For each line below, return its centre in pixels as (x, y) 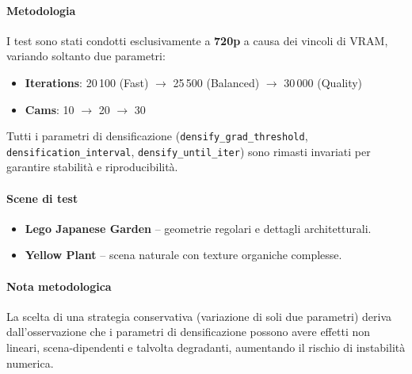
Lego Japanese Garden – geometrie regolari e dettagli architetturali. (198, 228)
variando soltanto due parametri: (86, 56)
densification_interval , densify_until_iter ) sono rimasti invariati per (189, 151)
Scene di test (42, 198)
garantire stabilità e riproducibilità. (92, 167)
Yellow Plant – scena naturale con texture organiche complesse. (183, 255)
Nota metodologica (59, 286)
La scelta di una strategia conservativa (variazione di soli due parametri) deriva (199, 316)
